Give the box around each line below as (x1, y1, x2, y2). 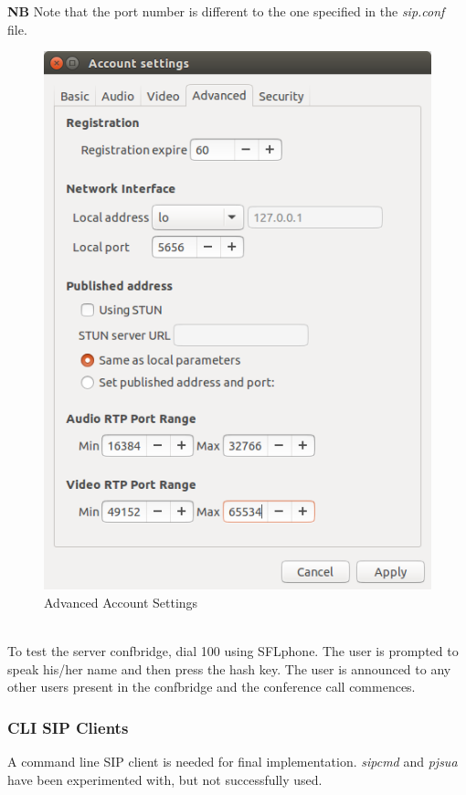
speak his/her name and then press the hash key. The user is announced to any (7, 659, 451, 678)
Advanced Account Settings (44, 592, 198, 611)
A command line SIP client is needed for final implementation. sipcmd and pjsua (7, 752, 458, 771)
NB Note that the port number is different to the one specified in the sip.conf (7, 2, 445, 20)
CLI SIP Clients (7, 715, 129, 738)
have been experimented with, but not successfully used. (7, 769, 323, 789)
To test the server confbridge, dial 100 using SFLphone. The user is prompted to (7, 641, 459, 661)
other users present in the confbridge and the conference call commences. (7, 677, 416, 696)
